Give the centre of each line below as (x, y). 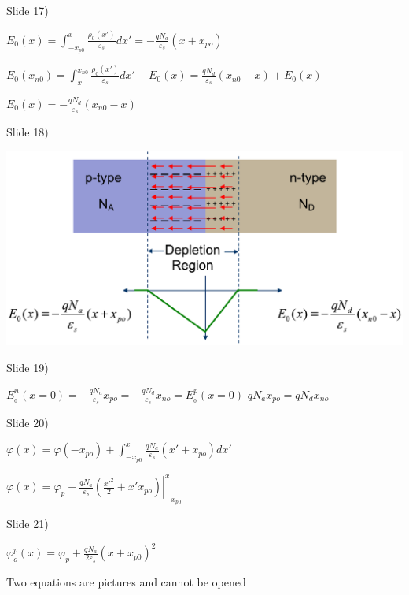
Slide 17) (28, 10)
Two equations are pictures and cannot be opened (126, 582)
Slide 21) (28, 524)
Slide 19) (28, 367)
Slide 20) (28, 422)
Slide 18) (28, 132)
